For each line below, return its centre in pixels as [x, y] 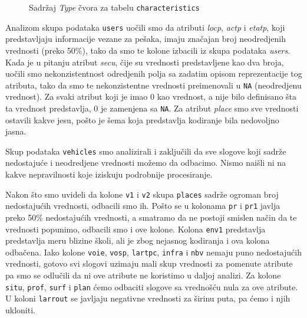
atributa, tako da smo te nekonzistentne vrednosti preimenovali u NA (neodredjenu [153, 85]
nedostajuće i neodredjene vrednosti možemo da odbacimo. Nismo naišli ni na [146, 163]
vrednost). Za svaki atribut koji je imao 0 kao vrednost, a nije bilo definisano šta [151, 96]
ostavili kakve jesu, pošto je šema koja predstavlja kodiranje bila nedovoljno [142, 119]
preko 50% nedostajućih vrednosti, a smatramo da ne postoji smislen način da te [151, 217]
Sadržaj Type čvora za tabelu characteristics [114, 7]
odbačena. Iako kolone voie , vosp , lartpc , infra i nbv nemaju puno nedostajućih [153, 252]
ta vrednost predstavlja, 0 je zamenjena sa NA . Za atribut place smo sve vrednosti [152, 108]
